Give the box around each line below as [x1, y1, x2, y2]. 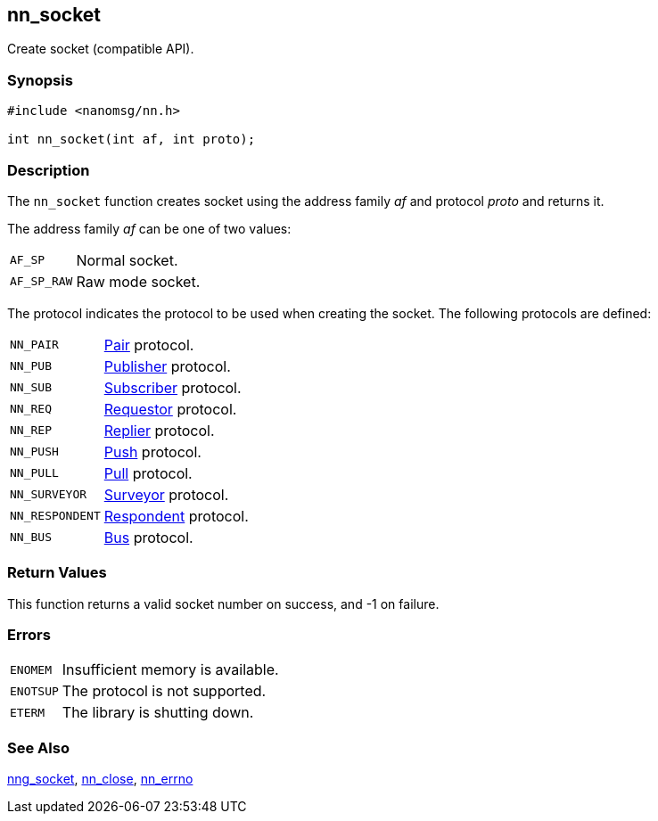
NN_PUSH [10, 445, 59, 459]
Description [7, 160, 90, 179]
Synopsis [7, 70, 73, 89]
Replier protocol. [103, 421, 215, 439]
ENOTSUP [10, 684, 59, 698]
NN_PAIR [10, 338, 59, 352]
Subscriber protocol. [103, 378, 242, 397]
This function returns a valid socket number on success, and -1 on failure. [7, 595, 440, 612]
